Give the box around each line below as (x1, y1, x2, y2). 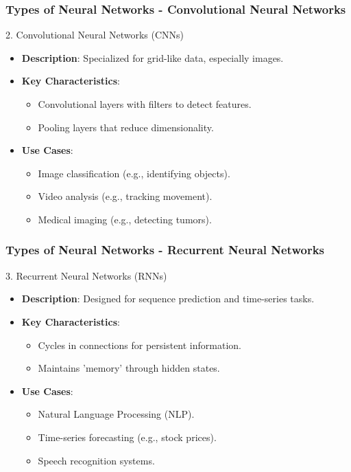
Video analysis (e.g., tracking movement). (38, 189, 213, 203)
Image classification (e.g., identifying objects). (38, 166, 230, 180)
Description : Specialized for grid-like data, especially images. (21, 50, 284, 65)
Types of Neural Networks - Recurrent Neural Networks (5, 241, 324, 258)
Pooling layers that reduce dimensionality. (38, 120, 214, 134)
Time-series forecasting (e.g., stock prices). (38, 429, 217, 444)
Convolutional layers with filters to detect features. (38, 97, 252, 111)
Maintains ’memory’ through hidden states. (38, 361, 220, 375)
